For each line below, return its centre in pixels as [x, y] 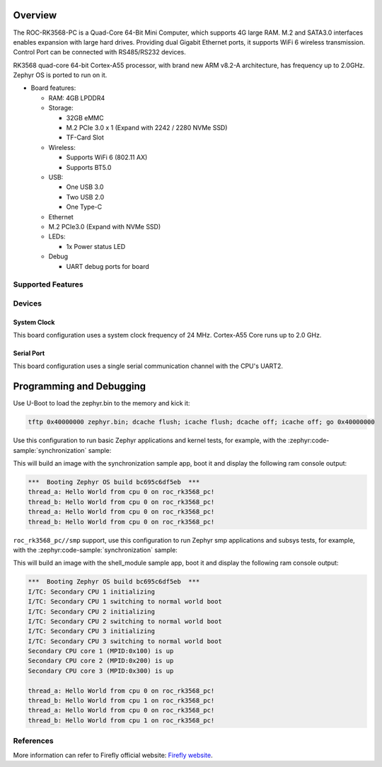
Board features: [53, 88]
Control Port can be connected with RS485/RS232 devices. [100, 52]
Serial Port [29, 353]
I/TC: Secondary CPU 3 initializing [92, 631]
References [33, 741]
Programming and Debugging [80, 387]
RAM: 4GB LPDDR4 [77, 98]
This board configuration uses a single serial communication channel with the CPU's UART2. [148, 366]
